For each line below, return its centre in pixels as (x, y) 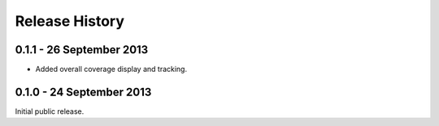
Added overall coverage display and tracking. (111, 69)
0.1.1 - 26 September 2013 (82, 50)
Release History (70, 21)
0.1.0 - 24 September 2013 (83, 92)
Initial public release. (50, 111)
